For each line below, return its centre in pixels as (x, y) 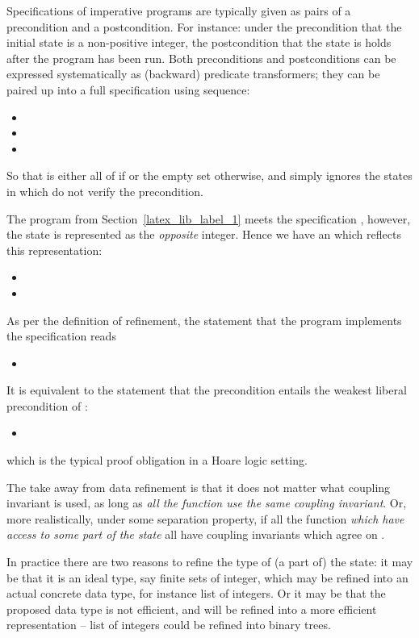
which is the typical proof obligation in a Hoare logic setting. (157, 460)
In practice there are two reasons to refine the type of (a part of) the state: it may (210, 562)
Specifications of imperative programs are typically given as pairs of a (179, 10)
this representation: (54, 250)
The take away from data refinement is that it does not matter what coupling (199, 487)
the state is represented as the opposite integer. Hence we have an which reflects (204, 234)
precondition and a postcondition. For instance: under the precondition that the (204, 26)
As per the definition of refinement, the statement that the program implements (204, 320)
